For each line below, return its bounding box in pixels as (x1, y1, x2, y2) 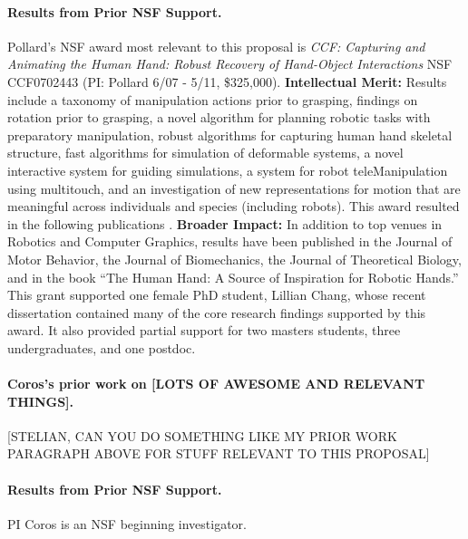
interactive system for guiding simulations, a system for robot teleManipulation (7, 160, 448, 179)
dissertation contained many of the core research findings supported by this (7, 303, 426, 322)
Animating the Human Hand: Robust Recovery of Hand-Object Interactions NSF (7, 54, 453, 73)
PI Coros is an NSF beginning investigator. (7, 514, 247, 533)
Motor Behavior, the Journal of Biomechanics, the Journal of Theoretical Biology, (7, 249, 462, 268)
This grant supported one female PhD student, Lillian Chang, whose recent (7, 285, 426, 304)
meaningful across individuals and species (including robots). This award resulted (7, 197, 460, 216)
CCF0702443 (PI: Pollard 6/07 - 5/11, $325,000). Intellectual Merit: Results (7, 72, 447, 91)
